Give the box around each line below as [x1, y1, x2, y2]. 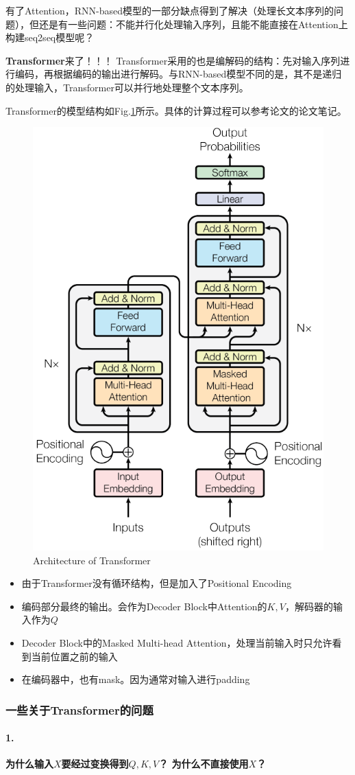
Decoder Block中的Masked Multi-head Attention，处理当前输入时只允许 [21, 636, 332, 650]
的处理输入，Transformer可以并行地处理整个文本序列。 [5, 80, 249, 94]
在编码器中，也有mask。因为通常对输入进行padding [21, 672, 250, 686]
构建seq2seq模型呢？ [5, 30, 95, 45]
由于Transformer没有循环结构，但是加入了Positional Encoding [21, 576, 292, 590]
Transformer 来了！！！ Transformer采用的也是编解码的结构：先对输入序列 [5, 53, 341, 67]
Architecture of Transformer [33, 553, 151, 567]
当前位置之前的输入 [31, 649, 118, 663]
